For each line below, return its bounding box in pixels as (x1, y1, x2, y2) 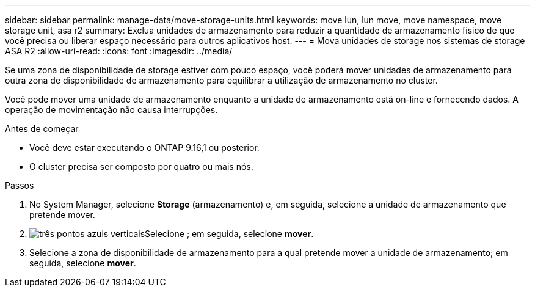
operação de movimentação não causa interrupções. (5, 104, 218, 115)
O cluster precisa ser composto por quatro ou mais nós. (29, 161, 253, 172)
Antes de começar (5, 123, 79, 134)
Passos (5, 180, 34, 191)
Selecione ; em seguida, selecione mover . (145, 228, 314, 239)
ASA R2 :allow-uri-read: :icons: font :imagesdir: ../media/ (5, 46, 233, 56)
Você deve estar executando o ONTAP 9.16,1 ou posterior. (29, 142, 260, 153)
